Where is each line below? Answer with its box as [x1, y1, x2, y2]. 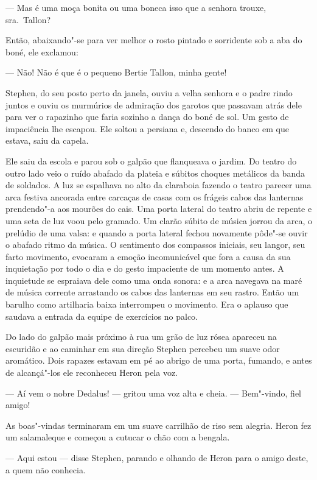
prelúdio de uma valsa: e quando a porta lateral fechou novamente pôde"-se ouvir [5, 226, 308, 239]
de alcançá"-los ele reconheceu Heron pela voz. [5, 366, 178, 379]
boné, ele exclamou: [5, 45, 78, 58]
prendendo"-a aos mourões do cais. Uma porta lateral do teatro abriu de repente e [5, 202, 312, 215]
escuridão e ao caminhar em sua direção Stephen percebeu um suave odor [5, 342, 280, 355]
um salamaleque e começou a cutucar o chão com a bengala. [5, 431, 230, 443]
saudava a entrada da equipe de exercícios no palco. [5, 309, 198, 322]
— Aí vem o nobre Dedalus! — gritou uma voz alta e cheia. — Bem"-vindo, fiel [5, 386, 302, 399]
